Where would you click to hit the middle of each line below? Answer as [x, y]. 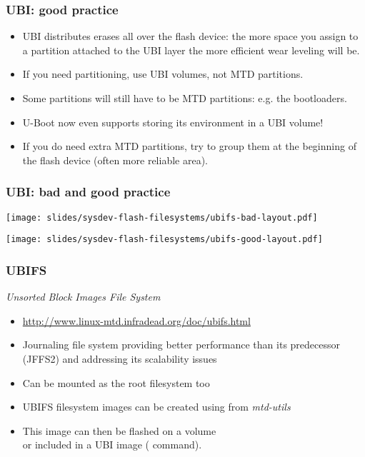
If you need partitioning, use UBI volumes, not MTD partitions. [163, 74]
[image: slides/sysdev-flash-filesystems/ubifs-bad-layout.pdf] [162, 217]
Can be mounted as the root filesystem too [116, 382]
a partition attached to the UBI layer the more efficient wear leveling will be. [191, 50]
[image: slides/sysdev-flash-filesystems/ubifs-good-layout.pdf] [164, 240]
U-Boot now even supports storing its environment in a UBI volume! [173, 122]
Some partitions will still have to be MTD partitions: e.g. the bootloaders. [185, 98]
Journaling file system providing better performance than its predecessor [181, 345]
